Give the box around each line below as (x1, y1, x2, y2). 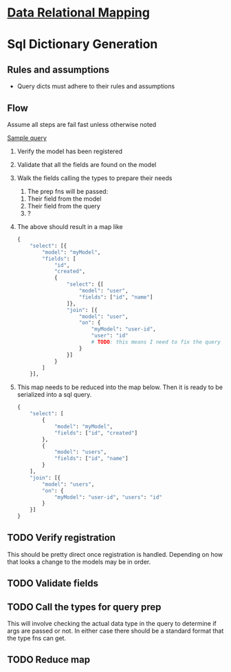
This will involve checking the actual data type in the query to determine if (7, 620, 217, 628)
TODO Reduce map (7, 654, 91, 666)
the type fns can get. (7, 634, 67, 642)
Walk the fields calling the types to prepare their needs (16, 174, 173, 182)
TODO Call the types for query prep (7, 601, 162, 613)
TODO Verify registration (7, 532, 115, 544)
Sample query (7, 134, 47, 142)
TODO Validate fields (7, 577, 98, 589)
